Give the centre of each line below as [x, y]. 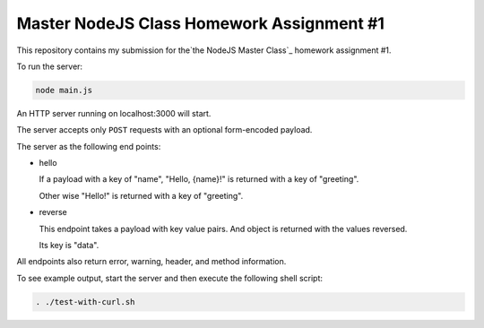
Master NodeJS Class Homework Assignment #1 [201, 23]
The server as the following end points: [89, 146]
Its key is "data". [69, 246]
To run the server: [50, 66]
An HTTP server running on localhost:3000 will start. [114, 113]
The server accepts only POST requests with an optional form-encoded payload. [164, 130]
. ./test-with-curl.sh [85, 302]
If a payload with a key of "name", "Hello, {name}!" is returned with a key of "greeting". [199, 179]
